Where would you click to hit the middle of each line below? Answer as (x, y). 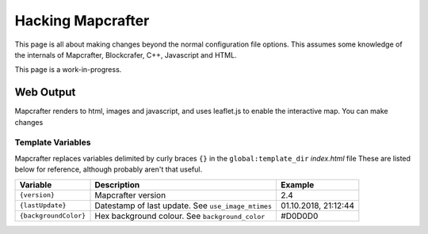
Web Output (45, 92)
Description (117, 184)
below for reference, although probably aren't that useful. (108, 169)
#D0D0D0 (300, 216)
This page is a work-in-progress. (68, 70)
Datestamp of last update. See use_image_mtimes (183, 206)
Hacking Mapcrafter (82, 21)
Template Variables (53, 142)
